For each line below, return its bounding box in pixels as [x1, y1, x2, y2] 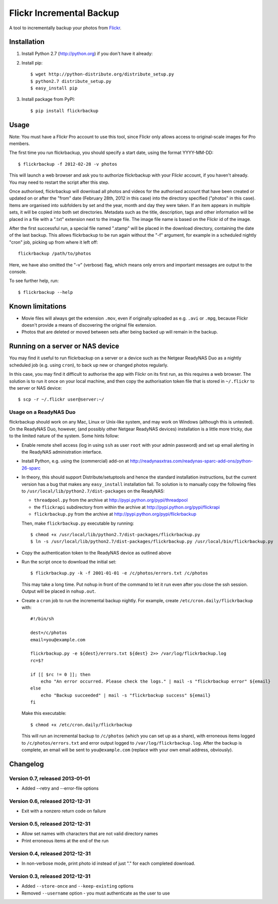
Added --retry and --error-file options [21, 785, 99, 791]
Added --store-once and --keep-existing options [21, 883, 134, 889]
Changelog [9, 760, 44, 768]
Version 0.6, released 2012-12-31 [9, 797, 91, 804]
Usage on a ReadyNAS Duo [9, 409, 76, 416]
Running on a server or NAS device [9, 342, 119, 350]
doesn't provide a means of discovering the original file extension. [21, 322, 157, 328]
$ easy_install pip [30, 85, 78, 91]
